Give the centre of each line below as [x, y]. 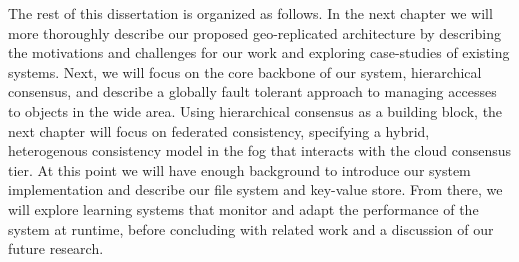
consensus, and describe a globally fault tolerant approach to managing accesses [252, 91]
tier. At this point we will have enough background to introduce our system [239, 169]
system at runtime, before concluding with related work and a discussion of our [251, 228]
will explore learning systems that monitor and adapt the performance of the [243, 208]
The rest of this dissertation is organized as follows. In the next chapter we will [250, 13]
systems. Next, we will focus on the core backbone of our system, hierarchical [245, 71]
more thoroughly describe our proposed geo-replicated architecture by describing [254, 32]
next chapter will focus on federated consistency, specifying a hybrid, [219, 130]
